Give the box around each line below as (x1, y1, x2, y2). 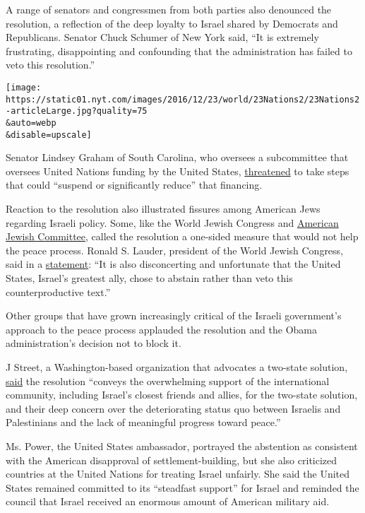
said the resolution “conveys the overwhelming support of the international (6, 373, 330, 388)
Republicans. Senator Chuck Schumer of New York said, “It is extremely (6, 30, 319, 45)
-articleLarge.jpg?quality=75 (6, 106, 148, 117)
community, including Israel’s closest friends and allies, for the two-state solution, (6, 387, 358, 402)
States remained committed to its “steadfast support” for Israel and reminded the (6, 480, 359, 495)
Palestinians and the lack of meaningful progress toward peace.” (6, 415, 281, 430)
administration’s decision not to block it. (6, 336, 181, 350)
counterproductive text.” (6, 284, 111, 299)
